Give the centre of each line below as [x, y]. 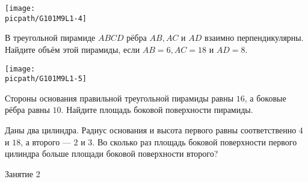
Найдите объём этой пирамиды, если [72, 49]
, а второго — [46, 141]
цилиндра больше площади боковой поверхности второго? [112, 153]
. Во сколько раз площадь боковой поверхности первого [195, 141]
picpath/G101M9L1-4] [46, 18]
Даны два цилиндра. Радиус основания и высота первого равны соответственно [151, 130]
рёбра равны [27, 110]
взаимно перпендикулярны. [254, 38]
